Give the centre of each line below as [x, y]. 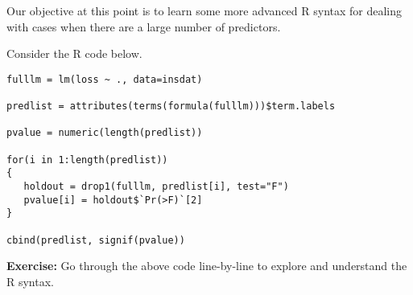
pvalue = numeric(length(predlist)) [105, 133]
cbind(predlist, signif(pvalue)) [96, 240]
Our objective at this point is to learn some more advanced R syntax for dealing [204, 10]
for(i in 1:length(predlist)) [87, 160]
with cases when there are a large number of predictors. [144, 26]
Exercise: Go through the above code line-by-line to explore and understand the [207, 266]
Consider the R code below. [74, 53]
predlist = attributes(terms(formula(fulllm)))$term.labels [171, 107]
